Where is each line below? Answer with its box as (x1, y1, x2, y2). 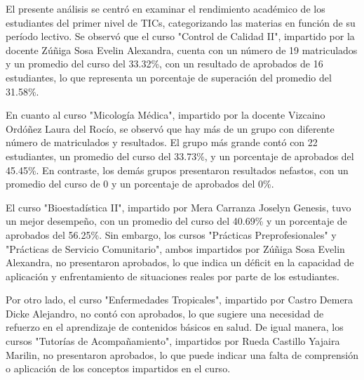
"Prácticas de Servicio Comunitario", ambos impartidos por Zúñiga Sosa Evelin (6, 241, 345, 256)
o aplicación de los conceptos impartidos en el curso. (6, 361, 231, 376)
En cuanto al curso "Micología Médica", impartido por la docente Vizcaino (6, 107, 325, 122)
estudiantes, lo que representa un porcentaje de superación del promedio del (6, 70, 332, 84)
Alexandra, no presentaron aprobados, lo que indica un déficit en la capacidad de (6, 255, 354, 270)
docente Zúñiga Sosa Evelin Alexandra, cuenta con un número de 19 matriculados (6, 42, 358, 57)
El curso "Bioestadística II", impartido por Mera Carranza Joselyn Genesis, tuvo (6, 199, 351, 214)
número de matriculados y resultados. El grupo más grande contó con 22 (6, 135, 318, 150)
